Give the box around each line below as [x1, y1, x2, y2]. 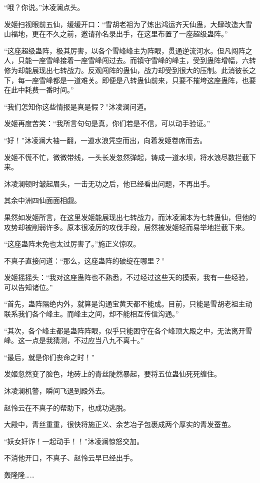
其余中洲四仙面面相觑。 [4, 195, 81, 205]
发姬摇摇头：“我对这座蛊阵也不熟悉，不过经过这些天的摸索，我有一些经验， [4, 272, 252, 282]
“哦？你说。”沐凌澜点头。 [4, 2, 84, 12]
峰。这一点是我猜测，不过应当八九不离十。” [4, 335, 144, 345]
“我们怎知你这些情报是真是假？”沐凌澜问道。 [4, 101, 151, 111]
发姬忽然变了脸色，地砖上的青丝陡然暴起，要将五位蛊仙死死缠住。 [4, 368, 221, 379]
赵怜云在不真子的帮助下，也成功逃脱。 [4, 402, 130, 412]
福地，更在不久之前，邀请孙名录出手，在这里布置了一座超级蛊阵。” [10, 28, 228, 39]
